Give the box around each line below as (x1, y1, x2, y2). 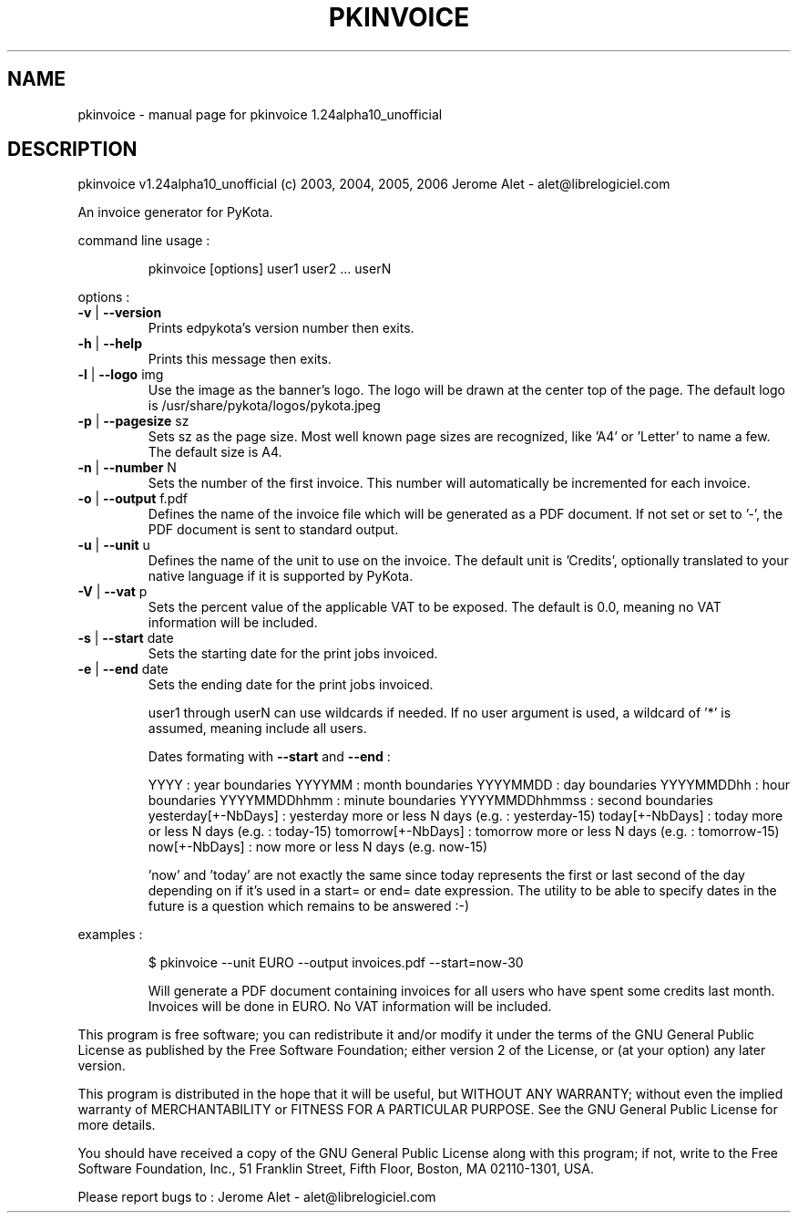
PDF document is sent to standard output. (148, 522, 399, 538)
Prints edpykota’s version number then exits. (148, 320, 414, 336)
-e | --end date (77, 661, 169, 677)
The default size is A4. (148, 444, 282, 460)
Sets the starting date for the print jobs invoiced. (148, 646, 438, 662)
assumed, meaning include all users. (148, 720, 367, 737)
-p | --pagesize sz (77, 413, 189, 429)
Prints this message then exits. (148, 351, 332, 367)
